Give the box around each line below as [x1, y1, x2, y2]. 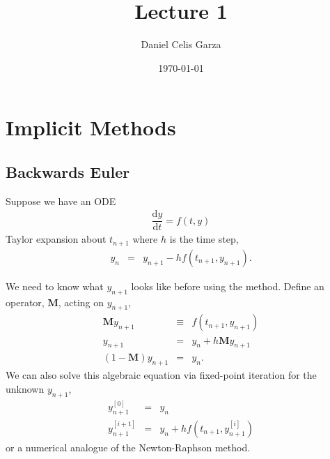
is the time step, [169, 232, 239, 246]
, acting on [58, 294, 104, 309]
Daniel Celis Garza [141, 37, 221, 52]
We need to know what [6, 278, 104, 293]
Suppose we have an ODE [6, 193, 116, 208]
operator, [6, 294, 45, 309]
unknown [6, 381, 45, 396]
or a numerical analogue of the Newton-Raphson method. [6, 439, 251, 454]
